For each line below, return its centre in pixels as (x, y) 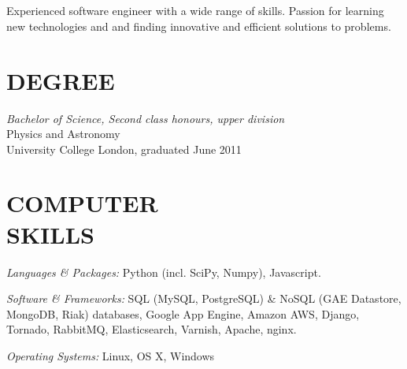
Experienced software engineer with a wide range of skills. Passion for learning (195, 11)
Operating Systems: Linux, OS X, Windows (111, 355)
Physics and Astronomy (63, 134)
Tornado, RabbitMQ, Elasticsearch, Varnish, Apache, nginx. (152, 329)
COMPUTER (82, 203)
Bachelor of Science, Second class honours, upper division (146, 118)
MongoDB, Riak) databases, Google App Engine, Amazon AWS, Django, (183, 313)
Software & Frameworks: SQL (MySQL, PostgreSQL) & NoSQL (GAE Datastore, (204, 298)
